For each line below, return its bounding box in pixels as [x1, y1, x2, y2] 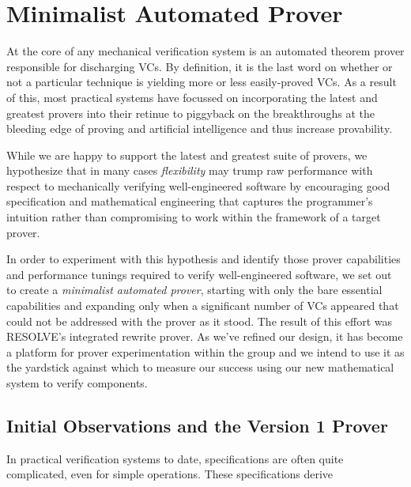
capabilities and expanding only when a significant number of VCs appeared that [6, 297, 399, 314]
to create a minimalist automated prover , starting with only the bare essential [6, 281, 383, 298]
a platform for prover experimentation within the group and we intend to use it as [6, 343, 405, 360]
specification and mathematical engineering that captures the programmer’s [6, 193, 373, 210]
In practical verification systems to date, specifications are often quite [6, 450, 344, 466]
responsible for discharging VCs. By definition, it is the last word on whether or [6, 58, 393, 74]
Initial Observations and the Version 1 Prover [6, 413, 388, 437]
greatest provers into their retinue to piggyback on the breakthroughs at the [6, 104, 375, 121]
